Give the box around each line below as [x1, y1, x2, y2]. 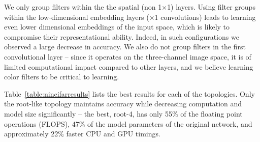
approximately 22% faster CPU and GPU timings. [4, 128, 160, 139]
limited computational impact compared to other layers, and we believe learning [4, 61, 253, 72]
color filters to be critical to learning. [4, 71, 119, 82]
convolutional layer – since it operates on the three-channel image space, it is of [4, 51, 251, 62]
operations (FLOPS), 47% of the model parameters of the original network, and [4, 118, 252, 129]
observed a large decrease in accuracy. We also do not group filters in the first [4, 41, 246, 52]
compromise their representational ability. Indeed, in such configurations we [4, 31, 239, 42]
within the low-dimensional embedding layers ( [4, 11, 149, 22]
